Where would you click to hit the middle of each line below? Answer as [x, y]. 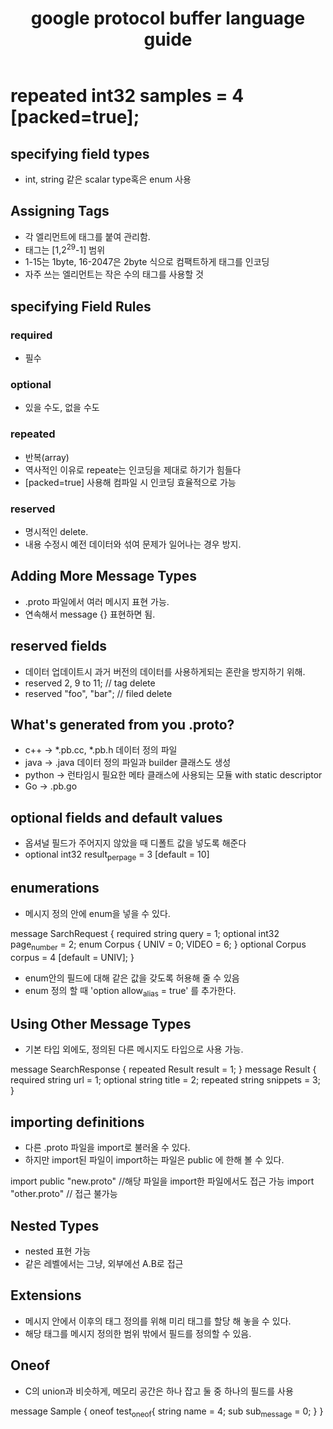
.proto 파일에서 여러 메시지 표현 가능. [97, 601]
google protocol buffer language [168, 18]
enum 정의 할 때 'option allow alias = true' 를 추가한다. [130, 991]
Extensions [46, 1295]
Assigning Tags [60, 211]
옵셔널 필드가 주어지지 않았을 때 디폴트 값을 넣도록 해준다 [135, 843]
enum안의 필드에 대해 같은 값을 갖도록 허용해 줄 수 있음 [132, 978]
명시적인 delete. [56, 532]
